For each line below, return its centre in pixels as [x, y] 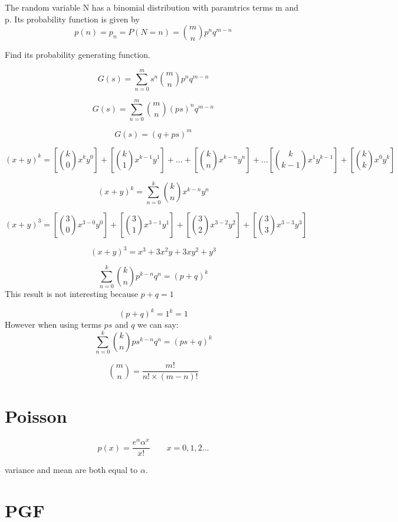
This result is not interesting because [72, 294]
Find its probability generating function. [78, 55]
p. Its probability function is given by [72, 19]
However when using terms [53, 324]
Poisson [36, 416]
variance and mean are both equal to [71, 470]
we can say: [158, 324]
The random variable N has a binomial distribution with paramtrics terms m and [152, 7]
